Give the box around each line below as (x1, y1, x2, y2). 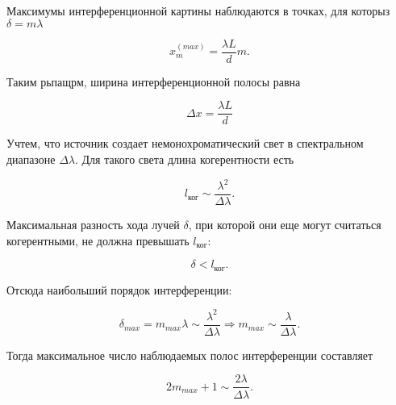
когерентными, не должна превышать (6, 232, 190, 248)
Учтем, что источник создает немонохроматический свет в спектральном (6, 135, 364, 152)
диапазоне (6, 150, 56, 167)
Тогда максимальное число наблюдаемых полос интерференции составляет (6, 346, 373, 363)
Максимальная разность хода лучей (6, 216, 180, 233)
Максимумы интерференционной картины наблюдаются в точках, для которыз (6, 2, 390, 19)
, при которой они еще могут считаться (188, 216, 381, 233)
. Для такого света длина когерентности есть (75, 150, 294, 167)
